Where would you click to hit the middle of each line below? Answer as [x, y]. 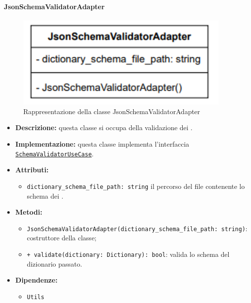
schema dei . [45, 195]
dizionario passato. [55, 263]
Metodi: [29, 212]
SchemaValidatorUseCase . [55, 153]
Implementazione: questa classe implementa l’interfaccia [102, 144]
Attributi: [32, 170]
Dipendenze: [36, 280]
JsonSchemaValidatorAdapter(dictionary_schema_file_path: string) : [137, 228]
